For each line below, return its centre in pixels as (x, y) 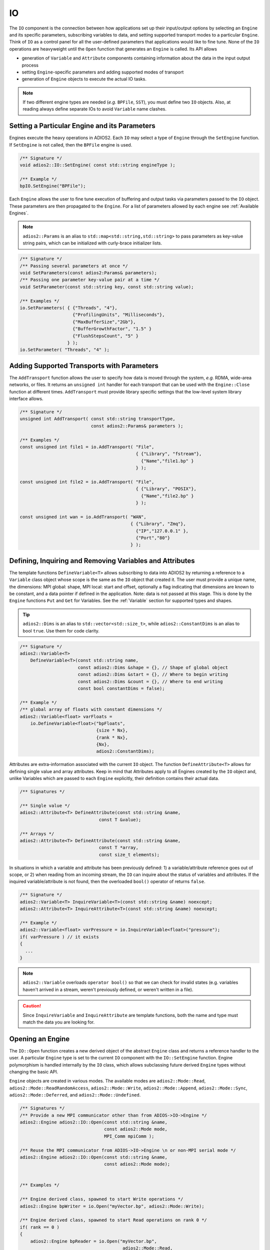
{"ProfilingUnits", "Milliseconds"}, (119, 315)
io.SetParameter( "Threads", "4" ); (65, 350)
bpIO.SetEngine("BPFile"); (53, 186)
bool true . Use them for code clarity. (61, 630)
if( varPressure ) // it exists (59, 937)
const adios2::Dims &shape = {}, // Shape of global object (153, 667)
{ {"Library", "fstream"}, (169, 454)
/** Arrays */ (37, 833)
